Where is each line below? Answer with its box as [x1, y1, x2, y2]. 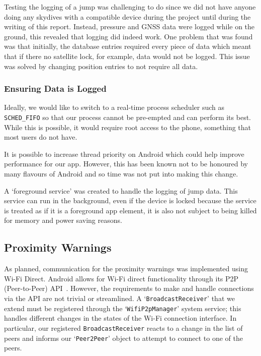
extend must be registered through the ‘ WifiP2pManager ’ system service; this [4, 303, 241, 313]
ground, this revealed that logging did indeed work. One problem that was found [4, 31, 253, 41]
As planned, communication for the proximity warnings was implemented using [4, 263, 248, 274]
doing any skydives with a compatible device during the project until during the [4, 11, 251, 22]
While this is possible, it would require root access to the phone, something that [4, 122, 251, 132]
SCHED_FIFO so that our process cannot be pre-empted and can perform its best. [4, 111, 251, 122]
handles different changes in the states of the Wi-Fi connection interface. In [4, 313, 237, 323]
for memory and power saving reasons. [4, 215, 122, 225]
